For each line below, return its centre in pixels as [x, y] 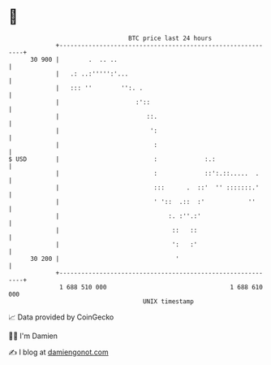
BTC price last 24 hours [170, 38]
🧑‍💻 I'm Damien [33, 336]
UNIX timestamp [168, 301]
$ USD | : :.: [112, 159]
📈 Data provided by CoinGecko [61, 317]
